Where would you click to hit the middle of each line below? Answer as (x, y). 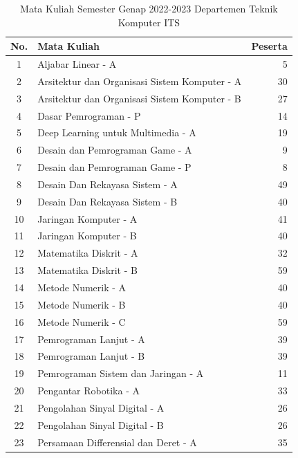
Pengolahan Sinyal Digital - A (101, 407)
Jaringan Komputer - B (87, 236)
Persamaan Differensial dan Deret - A (117, 442)
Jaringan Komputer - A (87, 218)
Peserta (269, 46)
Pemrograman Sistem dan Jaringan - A (121, 373)
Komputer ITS (149, 22)
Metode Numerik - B (82, 304)
